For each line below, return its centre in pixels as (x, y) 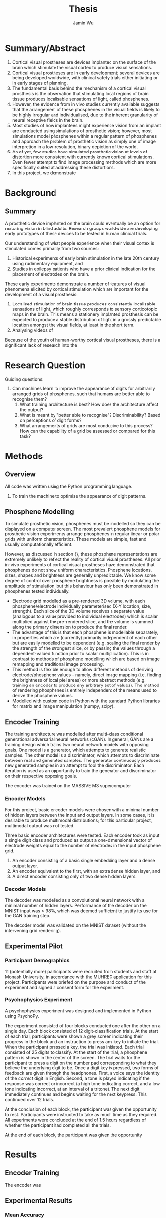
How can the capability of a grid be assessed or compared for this (87, 431)
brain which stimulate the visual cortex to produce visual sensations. (82, 67)
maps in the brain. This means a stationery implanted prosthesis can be (85, 314)
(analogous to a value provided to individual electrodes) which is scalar (85, 616)
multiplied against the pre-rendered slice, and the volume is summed (83, 622)
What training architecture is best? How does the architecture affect (89, 404)
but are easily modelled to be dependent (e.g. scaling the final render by (86, 643)
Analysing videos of (32, 330)
